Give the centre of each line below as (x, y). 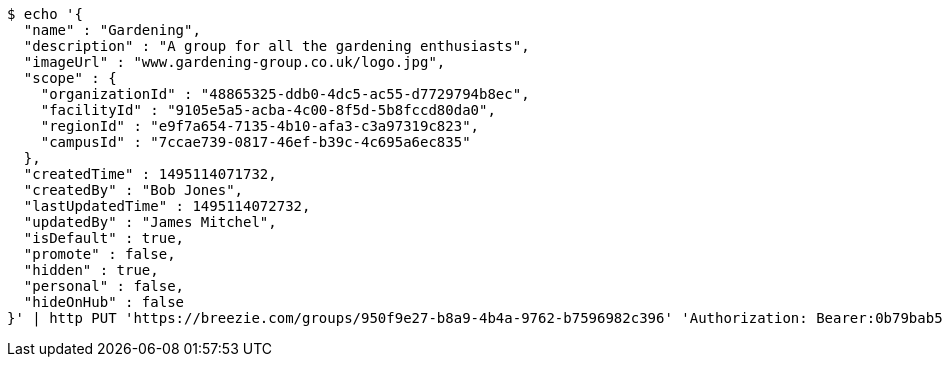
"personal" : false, (104, 286)
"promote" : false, (99, 254)
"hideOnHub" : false (104, 302)
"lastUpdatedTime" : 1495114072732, (167, 206)
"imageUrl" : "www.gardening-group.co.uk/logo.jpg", (234, 62)
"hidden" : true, (91, 270)
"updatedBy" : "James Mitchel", (150, 222)
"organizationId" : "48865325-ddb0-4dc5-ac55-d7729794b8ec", (285, 94)
